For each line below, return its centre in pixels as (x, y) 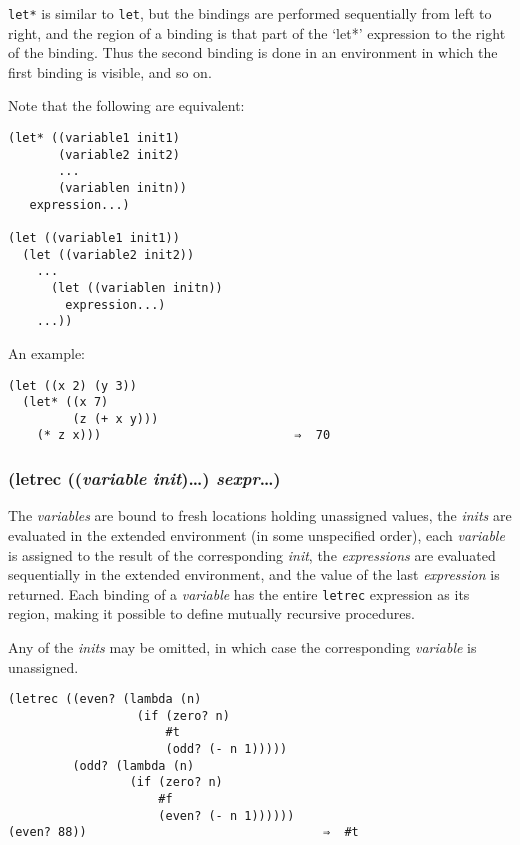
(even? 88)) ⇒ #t (183, 832)
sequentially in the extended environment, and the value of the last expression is (254, 574)
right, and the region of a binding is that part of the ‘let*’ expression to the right (257, 32)
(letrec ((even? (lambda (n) (105, 699)
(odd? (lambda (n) (133, 765)
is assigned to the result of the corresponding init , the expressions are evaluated (252, 554)
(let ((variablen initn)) (136, 287)
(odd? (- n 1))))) (226, 749)
